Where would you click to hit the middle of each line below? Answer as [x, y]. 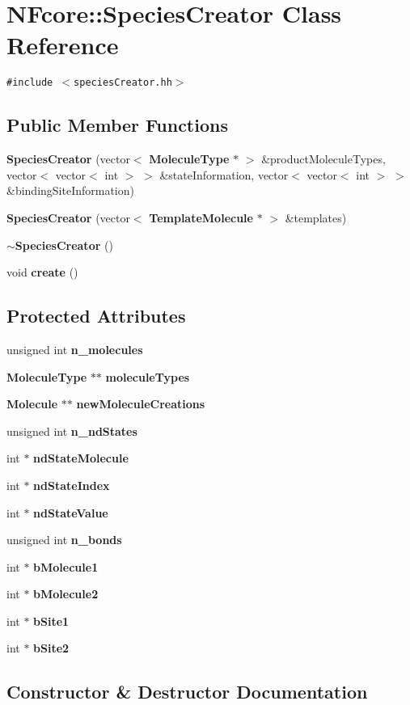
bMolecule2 [66, 594]
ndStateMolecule [81, 458]
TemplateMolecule [201, 217]
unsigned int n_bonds [64, 540]
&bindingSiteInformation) [70, 190]
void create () [42, 272]
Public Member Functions [117, 125]
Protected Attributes [96, 316]
